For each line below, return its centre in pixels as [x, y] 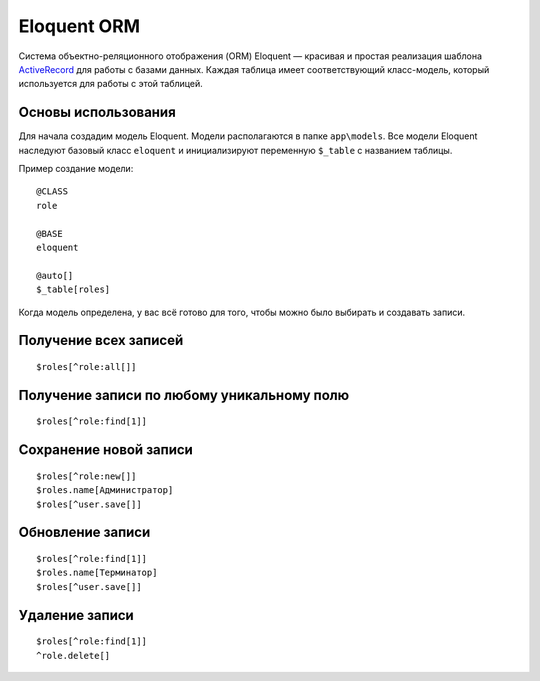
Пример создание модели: [76, 169]
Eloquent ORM [79, 26]
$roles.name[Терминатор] [97, 573]
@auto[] [55, 275]
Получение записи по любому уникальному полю [184, 395]
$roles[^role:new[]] [86, 476]
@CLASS [52, 191]
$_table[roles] [73, 289]
